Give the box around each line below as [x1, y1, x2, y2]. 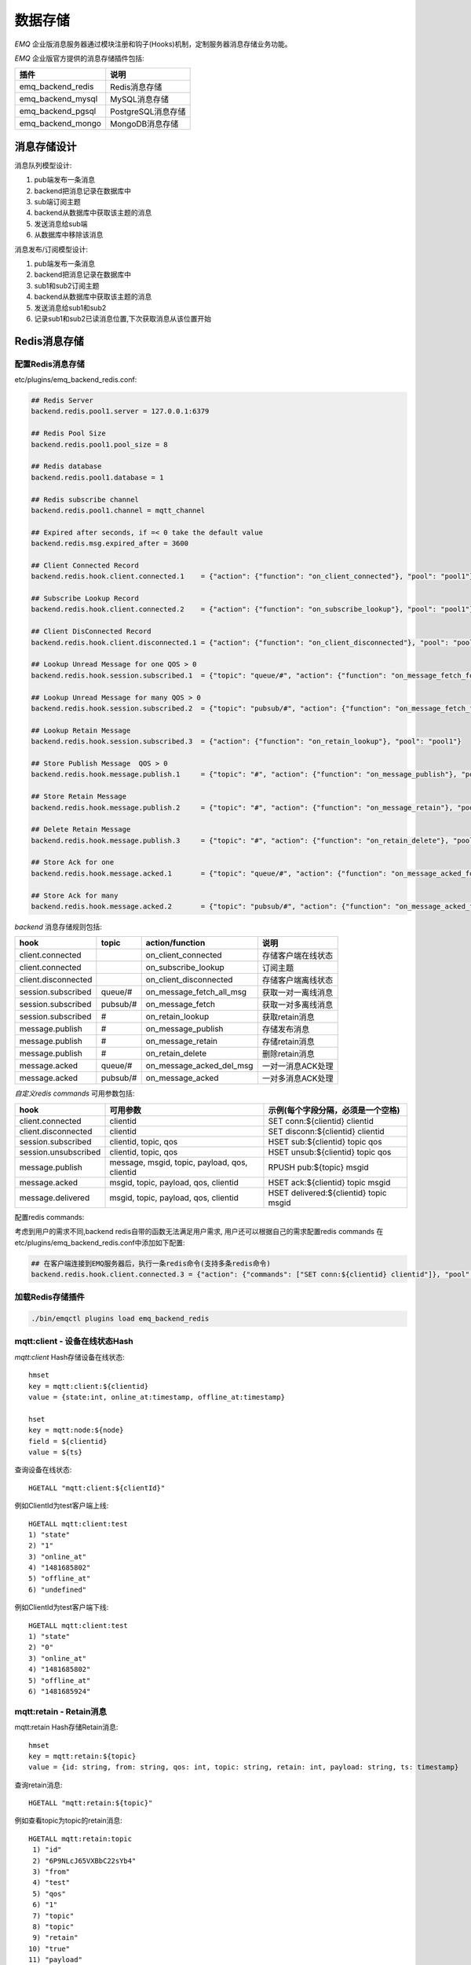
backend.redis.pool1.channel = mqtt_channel [31, 505, 206, 515]
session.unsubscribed [19, 1146, 101, 1157]
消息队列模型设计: [14, 160, 72, 170]
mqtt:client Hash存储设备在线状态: [14, 1352, 125, 1361]
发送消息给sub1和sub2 [34, 303, 107, 312]
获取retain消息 [261, 1012, 316, 1023]
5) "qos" [32, 1889, 66, 1898]
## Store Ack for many [31, 891, 119, 900]
